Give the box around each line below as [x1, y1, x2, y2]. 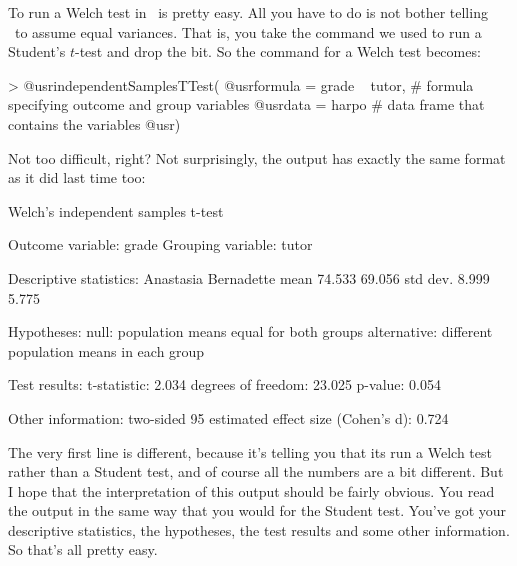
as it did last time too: [8, 167, 146, 188]
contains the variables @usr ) [8, 113, 181, 134]
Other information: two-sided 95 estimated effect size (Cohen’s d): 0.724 [8, 407, 449, 428]
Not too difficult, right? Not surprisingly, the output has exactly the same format [8, 147, 506, 168]
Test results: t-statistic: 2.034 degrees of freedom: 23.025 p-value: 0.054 [8, 374, 441, 395]
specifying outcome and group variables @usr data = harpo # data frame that [8, 94, 485, 115]
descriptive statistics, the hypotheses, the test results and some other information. [8, 519, 510, 540]
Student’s [8, 41, 66, 62]
